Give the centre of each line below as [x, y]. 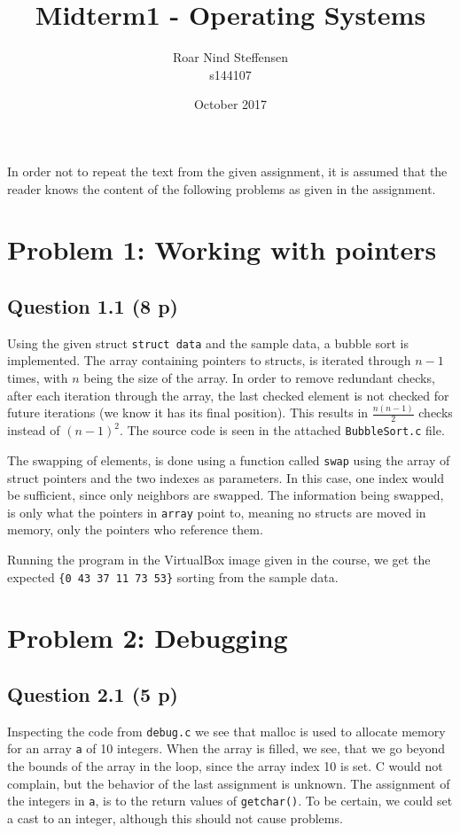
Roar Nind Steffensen [230, 57]
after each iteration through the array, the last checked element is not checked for [228, 395]
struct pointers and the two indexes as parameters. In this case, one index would [226, 477]
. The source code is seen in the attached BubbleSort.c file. [282, 430]
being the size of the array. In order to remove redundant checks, [259, 377]
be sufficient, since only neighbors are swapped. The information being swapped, [226, 495]
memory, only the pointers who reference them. [135, 529]
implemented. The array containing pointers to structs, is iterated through [209, 360]
